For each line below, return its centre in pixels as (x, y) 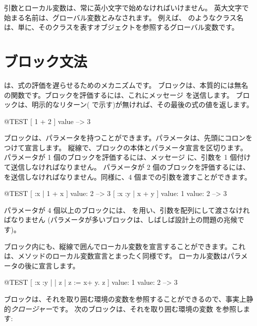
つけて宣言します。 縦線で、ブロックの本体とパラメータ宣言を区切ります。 (126, 147)
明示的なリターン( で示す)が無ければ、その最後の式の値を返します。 (142, 104)
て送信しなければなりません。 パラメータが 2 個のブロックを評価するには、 (127, 167)
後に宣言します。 (52, 265)
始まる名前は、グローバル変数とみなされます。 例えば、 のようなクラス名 (124, 17)
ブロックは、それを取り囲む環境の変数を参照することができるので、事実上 (125, 299)
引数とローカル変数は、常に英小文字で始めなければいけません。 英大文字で (127, 7)
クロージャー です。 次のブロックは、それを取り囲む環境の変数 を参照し (127, 308)
